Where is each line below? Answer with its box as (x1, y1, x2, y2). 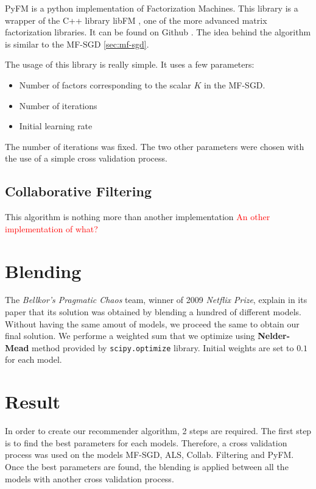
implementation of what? (5, 222, 98, 235)
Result (5, 389, 60, 414)
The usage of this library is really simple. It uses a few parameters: (5, 58, 255, 71)
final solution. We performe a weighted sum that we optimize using (5, 329, 255, 342)
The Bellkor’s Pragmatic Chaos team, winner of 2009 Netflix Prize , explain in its (5, 293, 307, 306)
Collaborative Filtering (5, 182, 152, 201)
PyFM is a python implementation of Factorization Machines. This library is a (5, 2, 298, 14)
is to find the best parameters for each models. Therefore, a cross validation (5, 436, 287, 449)
